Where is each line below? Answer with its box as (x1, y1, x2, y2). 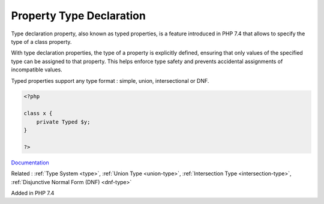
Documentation (11, 159, 49, 166)
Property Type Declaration (11, 9, 146, 22)
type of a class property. (11, 38, 72, 45)
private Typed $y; (36, 118, 91, 125)
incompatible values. (11, 66, 62, 73)
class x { (23, 110, 53, 117)
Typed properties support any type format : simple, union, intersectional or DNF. (11, 77, 209, 84)
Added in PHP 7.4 (11, 189, 55, 196)
